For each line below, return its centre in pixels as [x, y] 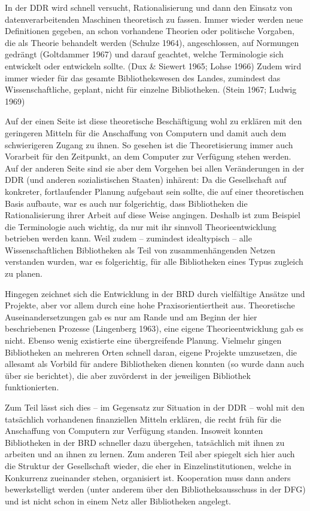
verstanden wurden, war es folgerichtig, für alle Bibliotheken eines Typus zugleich [154, 261]
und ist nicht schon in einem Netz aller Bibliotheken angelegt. [118, 501]
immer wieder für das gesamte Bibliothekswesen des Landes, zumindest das [143, 77]
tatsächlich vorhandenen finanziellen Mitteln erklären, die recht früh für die [143, 419]
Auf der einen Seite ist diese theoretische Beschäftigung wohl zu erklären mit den [154, 121]
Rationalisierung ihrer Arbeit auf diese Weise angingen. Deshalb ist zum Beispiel [153, 215]
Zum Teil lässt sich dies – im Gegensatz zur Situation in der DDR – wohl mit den [155, 407]
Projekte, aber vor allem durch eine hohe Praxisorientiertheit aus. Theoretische [150, 305]
